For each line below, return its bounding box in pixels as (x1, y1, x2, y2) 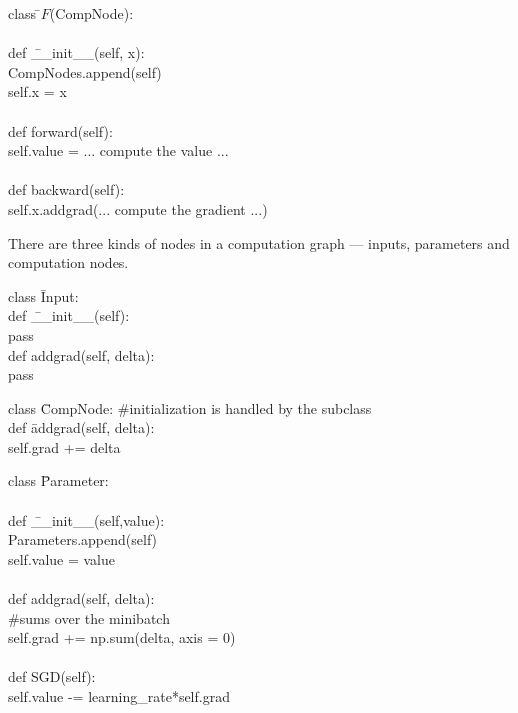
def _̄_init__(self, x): (8, 42, 145, 63)
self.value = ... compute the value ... (8, 140, 229, 161)
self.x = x (8, 81, 67, 102)
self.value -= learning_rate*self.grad (8, 686, 230, 706)
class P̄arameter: (8, 470, 109, 491)
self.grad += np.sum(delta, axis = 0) (8, 627, 236, 648)
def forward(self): (8, 120, 113, 141)
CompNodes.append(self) (8, 61, 162, 82)
